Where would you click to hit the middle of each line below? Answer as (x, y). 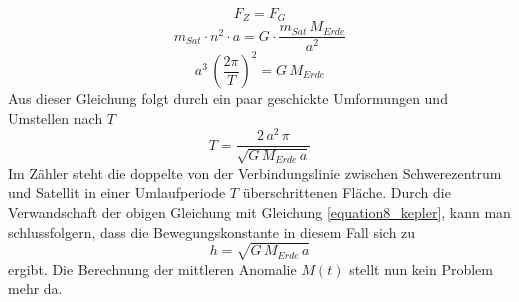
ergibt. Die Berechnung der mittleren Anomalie (152, 268)
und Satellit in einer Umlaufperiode (117, 192)
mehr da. (35, 288)
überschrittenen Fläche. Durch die (346, 192)
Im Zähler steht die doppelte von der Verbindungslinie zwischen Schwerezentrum (255, 172)
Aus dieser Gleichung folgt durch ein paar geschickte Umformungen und (228, 98)
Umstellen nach (55, 117)
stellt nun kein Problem (421, 268)
